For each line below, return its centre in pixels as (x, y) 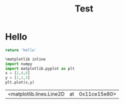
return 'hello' (21, 50)
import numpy (19, 64)
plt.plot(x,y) (20, 82)
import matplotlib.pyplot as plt (40, 68)
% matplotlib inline (25, 59)
